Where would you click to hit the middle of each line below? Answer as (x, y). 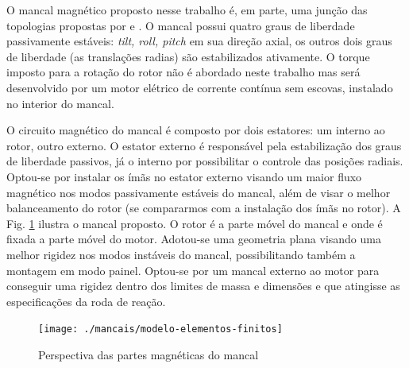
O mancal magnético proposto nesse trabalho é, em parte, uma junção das (187, 10)
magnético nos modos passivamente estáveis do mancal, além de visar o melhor (199, 192)
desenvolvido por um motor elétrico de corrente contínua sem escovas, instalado (200, 87)
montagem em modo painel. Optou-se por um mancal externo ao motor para (193, 270)
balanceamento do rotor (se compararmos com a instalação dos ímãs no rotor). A (204, 208)
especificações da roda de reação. (86, 301)
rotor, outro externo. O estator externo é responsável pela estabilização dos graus (204, 145)
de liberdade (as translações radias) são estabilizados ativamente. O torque (188, 56)
